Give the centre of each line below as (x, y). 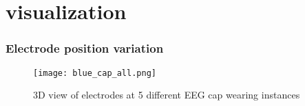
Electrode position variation (85, 48)
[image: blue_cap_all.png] (95, 73)
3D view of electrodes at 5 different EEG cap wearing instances (167, 95)
